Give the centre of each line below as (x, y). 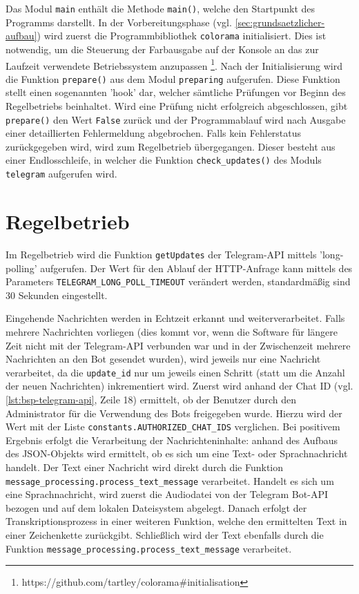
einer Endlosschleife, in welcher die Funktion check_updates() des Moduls (164, 160)
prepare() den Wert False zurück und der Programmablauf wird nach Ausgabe (176, 119)
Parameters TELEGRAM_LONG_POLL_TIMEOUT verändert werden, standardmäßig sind (178, 281)
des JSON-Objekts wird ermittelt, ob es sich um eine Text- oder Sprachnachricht (177, 453)
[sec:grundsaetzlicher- (280, 22)
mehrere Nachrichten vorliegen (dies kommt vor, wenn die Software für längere (172, 331)
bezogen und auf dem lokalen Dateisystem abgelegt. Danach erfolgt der (156, 507)
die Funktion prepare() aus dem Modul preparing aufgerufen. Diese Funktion (173, 78)
